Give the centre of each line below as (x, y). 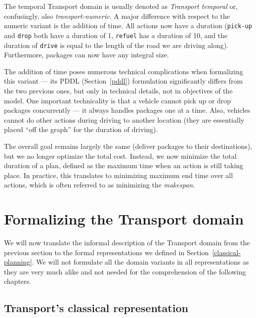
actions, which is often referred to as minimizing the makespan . (100, 185)
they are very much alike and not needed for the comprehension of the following (125, 271)
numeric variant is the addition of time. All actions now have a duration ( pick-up (128, 25)
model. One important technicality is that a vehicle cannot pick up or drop (118, 100)
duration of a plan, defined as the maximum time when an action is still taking (124, 165)
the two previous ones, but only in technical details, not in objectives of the (118, 90)
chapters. (18, 281)
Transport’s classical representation (96, 308)
